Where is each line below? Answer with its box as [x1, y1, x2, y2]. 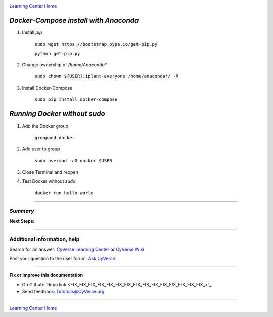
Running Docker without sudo [9, 109, 106, 118]
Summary [9, 208, 34, 215]
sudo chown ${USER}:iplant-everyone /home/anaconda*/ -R [34, 73, 179, 80]
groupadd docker [34, 135, 75, 140]
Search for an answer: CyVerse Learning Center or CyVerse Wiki [9, 246, 144, 252]
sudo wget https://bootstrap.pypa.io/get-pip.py [34, 41, 158, 47]
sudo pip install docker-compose [34, 97, 118, 102]
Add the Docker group [22, 123, 68, 129]
